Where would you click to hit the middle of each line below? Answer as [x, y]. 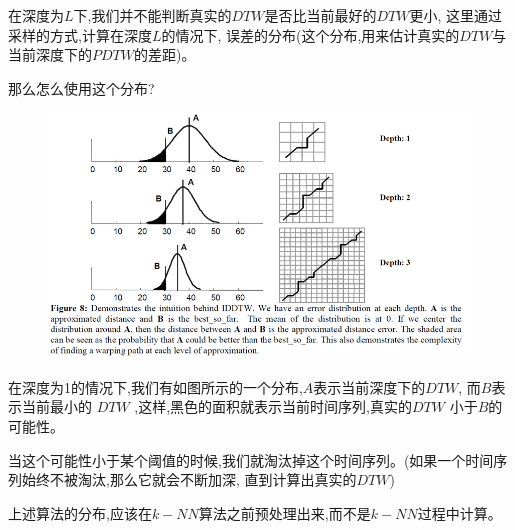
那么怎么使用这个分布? [81, 87]
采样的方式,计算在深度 [80, 34]
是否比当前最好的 [320, 15]
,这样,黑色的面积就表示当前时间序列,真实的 [273, 406]
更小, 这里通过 [456, 15]
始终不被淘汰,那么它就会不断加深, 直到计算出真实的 [189, 479]
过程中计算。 [459, 512]
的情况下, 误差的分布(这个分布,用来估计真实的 [310, 34]
